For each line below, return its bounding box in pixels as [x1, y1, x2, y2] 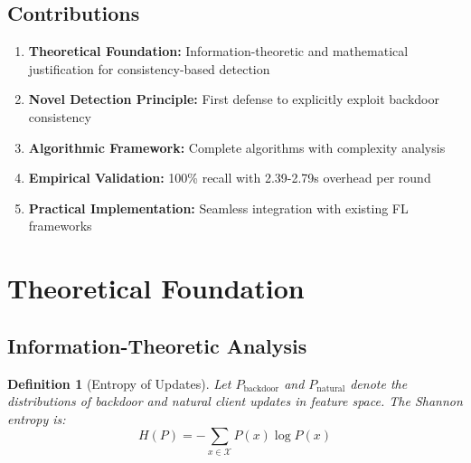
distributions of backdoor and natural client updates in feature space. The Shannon [7, 392, 463, 411]
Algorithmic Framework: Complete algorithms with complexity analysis [28, 137, 446, 156]
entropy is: [7, 409, 66, 428]
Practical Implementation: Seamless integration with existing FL [28, 198, 409, 217]
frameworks [28, 216, 92, 235]
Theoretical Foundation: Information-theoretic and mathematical [28, 42, 409, 61]
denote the [350, 373, 408, 392]
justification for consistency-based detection [28, 59, 270, 78]
